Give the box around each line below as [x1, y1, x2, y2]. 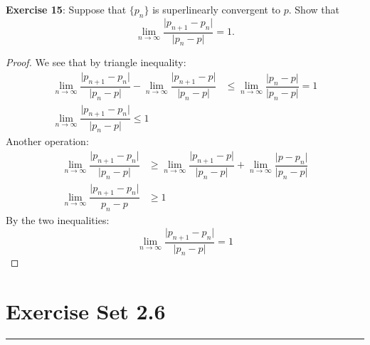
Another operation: [6, 134, 89, 149]
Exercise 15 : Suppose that [6, 2, 127, 16]
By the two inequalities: [6, 213, 110, 228]
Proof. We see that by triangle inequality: [6, 55, 186, 70]
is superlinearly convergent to [152, 2, 281, 16]
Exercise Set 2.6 [6, 297, 166, 326]
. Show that [288, 2, 339, 16]
